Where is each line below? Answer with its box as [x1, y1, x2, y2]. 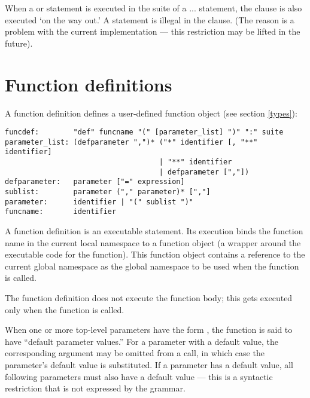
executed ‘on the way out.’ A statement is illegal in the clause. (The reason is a [5, 13, 294, 26]
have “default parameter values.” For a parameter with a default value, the [5, 335, 279, 347]
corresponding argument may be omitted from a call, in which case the [5, 347, 265, 359]
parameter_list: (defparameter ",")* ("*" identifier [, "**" [5, 137, 258, 146]
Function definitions [5, 72, 172, 96]
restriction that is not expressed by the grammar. [5, 382, 186, 394]
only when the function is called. [5, 303, 124, 316]
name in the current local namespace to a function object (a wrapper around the [5, 236, 301, 249]
